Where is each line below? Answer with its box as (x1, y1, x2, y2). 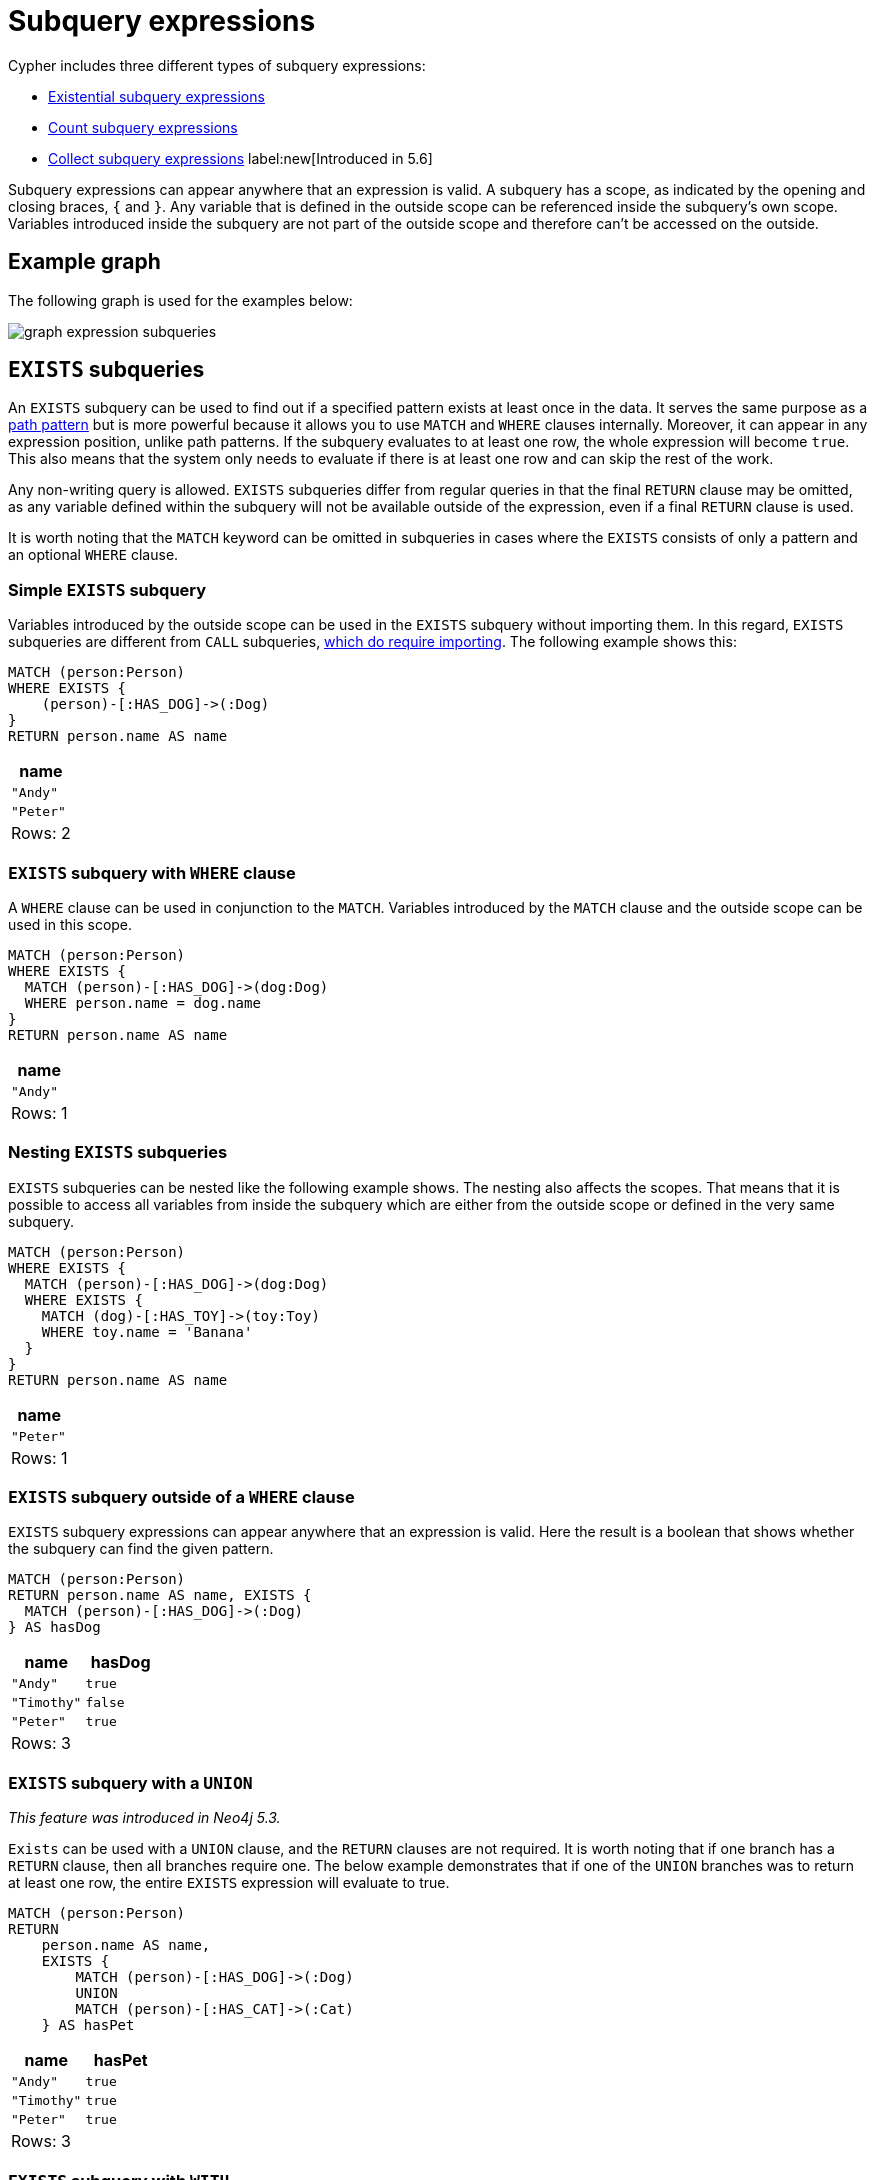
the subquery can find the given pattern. (8, 1540, 274, 1558)
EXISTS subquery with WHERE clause (8, 862, 296, 883)
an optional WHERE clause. (8, 546, 179, 564)
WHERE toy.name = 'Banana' (41, 1323, 253, 1340)
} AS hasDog (8, 1619, 101, 1636)
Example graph (8, 249, 161, 275)
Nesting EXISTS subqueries (8, 1142, 228, 1163)
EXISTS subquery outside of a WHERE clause (8, 1487, 355, 1508)
